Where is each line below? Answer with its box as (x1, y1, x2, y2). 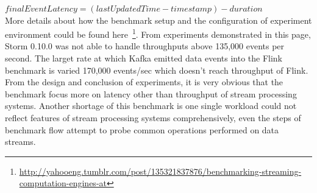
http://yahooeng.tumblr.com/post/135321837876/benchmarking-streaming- (19, 164, 302, 177)
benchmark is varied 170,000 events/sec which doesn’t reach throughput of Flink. (5, 63, 308, 76)
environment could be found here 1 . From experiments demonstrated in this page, (5, 26, 311, 40)
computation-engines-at (19, 177, 107, 189)
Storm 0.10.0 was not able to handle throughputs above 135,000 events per (5, 40, 285, 52)
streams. (5, 135, 36, 148)
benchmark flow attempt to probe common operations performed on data (5, 123, 279, 136)
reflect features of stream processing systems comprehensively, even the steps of (5, 111, 301, 124)
